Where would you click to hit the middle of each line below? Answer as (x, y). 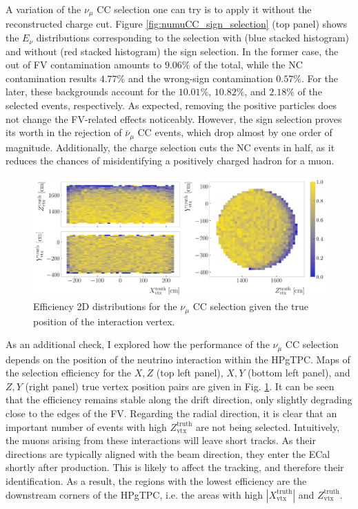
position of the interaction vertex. (104, 321)
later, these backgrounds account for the (91, 92)
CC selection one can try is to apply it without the (204, 9)
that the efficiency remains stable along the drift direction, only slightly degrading (179, 400)
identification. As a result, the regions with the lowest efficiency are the (156, 480)
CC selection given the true (250, 306)
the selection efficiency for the (69, 373)
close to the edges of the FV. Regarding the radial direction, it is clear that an (171, 413)
